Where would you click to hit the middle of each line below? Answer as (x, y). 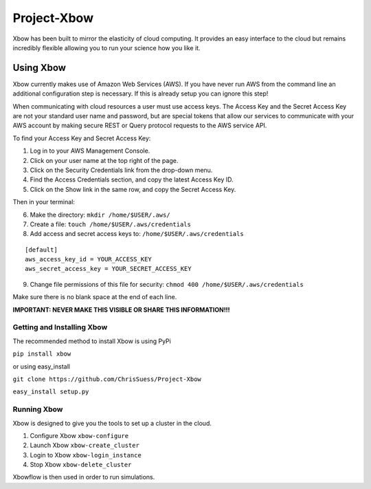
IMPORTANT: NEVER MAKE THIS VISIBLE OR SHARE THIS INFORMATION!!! (121, 309)
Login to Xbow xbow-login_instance (86, 455)
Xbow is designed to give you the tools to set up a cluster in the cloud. (112, 423)
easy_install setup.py (51, 392)
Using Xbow (40, 68)
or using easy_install (41, 366)
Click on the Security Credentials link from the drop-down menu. (121, 170)
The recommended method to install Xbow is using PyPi (92, 341)
